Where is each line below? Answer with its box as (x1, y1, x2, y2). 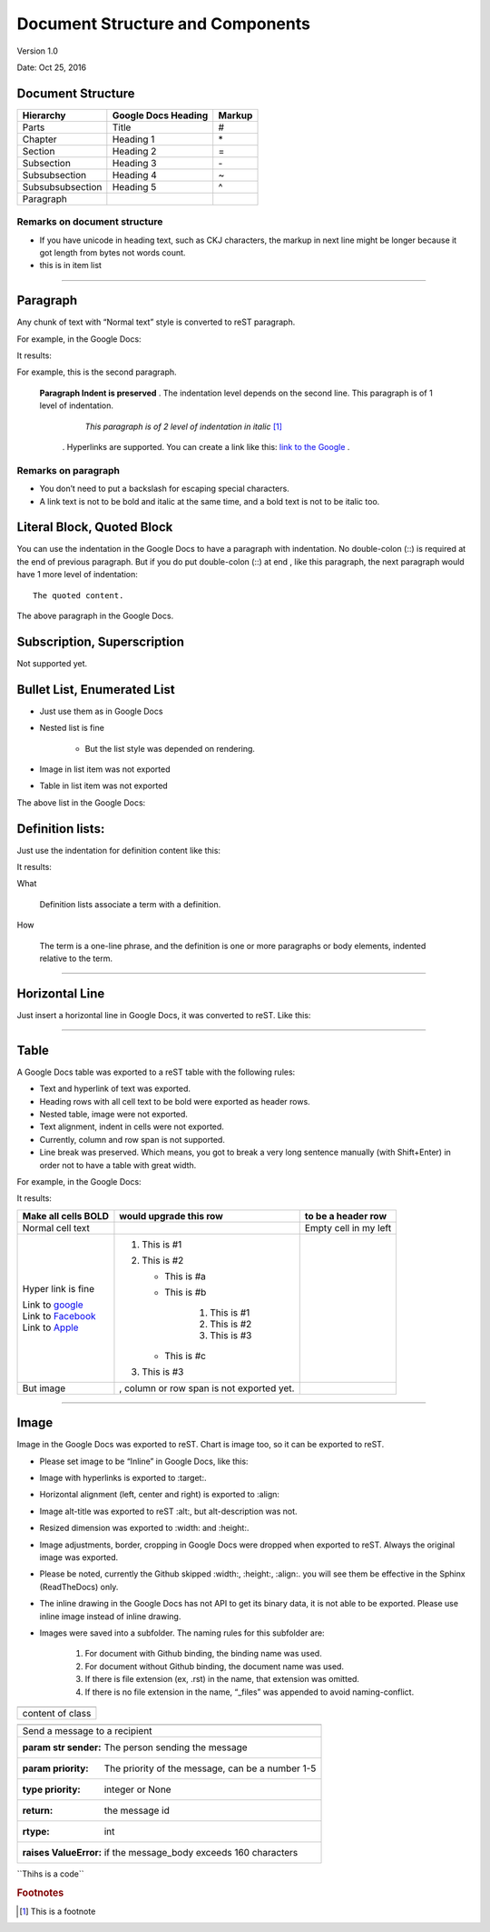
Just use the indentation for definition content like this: (16, 845, 221, 856)
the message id (103, 1804, 170, 1817)
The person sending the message (103, 1741, 249, 1754)
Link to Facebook (22, 1309, 96, 1322)
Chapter (22, 133, 58, 145)
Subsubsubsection (22, 180, 103, 193)
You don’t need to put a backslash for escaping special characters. (39, 483, 289, 495)
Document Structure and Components (16, 14, 310, 34)
